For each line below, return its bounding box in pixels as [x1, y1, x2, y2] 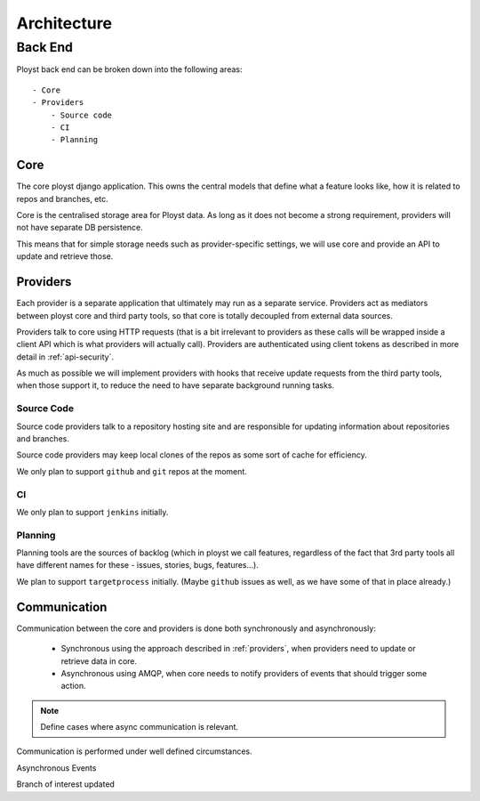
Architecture [16, 13, 113, 33]
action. [60, 681, 86, 692]
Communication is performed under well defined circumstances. [16, 746, 252, 756]
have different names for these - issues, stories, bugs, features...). [16, 560, 260, 570]
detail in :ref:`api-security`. [16, 352, 115, 362]
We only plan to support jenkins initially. [16, 506, 169, 517]
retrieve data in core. [60, 655, 138, 667]
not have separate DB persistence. [16, 222, 144, 233]
